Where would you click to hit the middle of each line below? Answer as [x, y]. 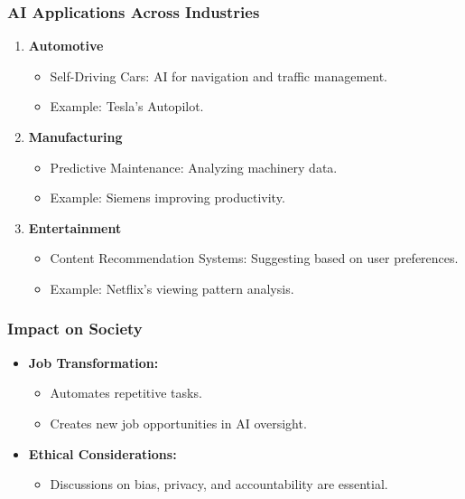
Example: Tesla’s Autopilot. [127, 106]
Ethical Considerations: [102, 453]
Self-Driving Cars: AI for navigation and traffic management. [219, 75]
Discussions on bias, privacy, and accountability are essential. [219, 484]
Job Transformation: [93, 362]
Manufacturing [75, 137]
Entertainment [75, 227]
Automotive [66, 46]
